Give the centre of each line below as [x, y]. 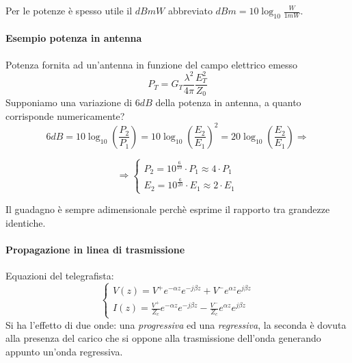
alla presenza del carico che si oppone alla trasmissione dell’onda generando [163, 338]
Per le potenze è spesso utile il [69, 10]
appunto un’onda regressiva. [64, 351]
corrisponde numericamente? [65, 115]
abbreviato [190, 10]
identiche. [26, 222]
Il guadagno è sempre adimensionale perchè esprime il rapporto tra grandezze [168, 209]
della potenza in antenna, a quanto [228, 102]
